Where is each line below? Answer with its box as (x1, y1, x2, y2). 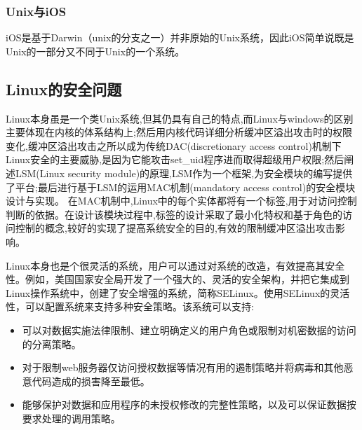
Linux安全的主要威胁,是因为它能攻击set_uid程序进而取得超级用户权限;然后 (6, 152, 344, 167)
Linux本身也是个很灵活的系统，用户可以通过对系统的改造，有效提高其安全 (6, 258, 345, 272)
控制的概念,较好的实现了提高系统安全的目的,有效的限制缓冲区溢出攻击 (15, 221, 335, 235)
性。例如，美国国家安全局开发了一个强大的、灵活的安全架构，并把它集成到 (6, 272, 349, 286)
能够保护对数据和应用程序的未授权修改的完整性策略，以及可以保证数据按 (22, 397, 356, 412)
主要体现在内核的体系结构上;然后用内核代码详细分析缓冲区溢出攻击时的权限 (6, 125, 352, 139)
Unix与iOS (6, 2, 67, 20)
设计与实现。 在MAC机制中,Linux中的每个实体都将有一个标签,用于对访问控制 (6, 193, 357, 208)
